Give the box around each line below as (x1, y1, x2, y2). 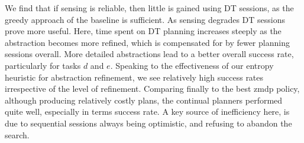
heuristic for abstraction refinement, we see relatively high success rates (5, 71, 264, 83)
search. (5, 128, 30, 141)
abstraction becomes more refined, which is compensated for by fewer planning (5, 36, 290, 48)
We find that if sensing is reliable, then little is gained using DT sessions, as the (5, 2, 294, 14)
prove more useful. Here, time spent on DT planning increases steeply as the (5, 25, 282, 37)
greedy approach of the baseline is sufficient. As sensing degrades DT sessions (5, 13, 285, 25)
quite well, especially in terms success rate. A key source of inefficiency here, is (5, 105, 290, 118)
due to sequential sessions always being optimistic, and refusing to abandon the (5, 117, 292, 129)
